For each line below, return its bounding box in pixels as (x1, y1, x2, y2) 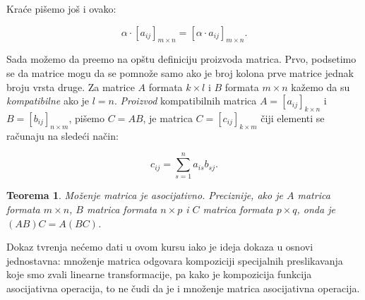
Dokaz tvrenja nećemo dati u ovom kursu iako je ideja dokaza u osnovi (6, 239, 313, 254)
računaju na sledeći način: (6, 128, 119, 143)
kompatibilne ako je (6, 93, 90, 108)
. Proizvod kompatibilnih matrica (114, 93, 257, 108)
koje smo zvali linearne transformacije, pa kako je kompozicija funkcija (6, 267, 312, 282)
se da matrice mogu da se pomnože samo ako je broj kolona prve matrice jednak (6, 65, 354, 80)
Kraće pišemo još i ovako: (6, 1, 116, 16)
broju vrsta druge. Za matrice (6, 79, 135, 94)
